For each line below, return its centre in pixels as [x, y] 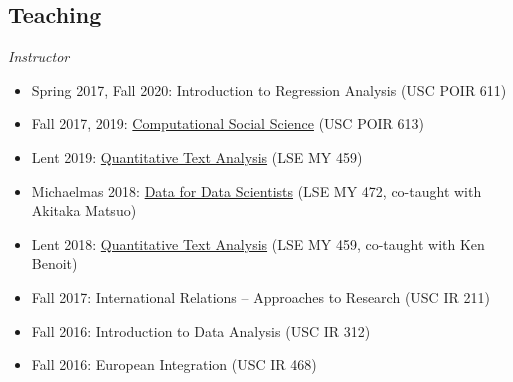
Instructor [39, 56]
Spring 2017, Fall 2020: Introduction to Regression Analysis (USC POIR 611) [269, 89]
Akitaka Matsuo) [84, 210]
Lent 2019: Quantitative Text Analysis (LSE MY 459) [197, 156]
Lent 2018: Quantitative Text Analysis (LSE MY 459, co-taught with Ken [258, 243]
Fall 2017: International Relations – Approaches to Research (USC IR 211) [260, 296]
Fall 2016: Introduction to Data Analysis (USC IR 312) [201, 330]
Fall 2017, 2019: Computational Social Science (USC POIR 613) [228, 123]
